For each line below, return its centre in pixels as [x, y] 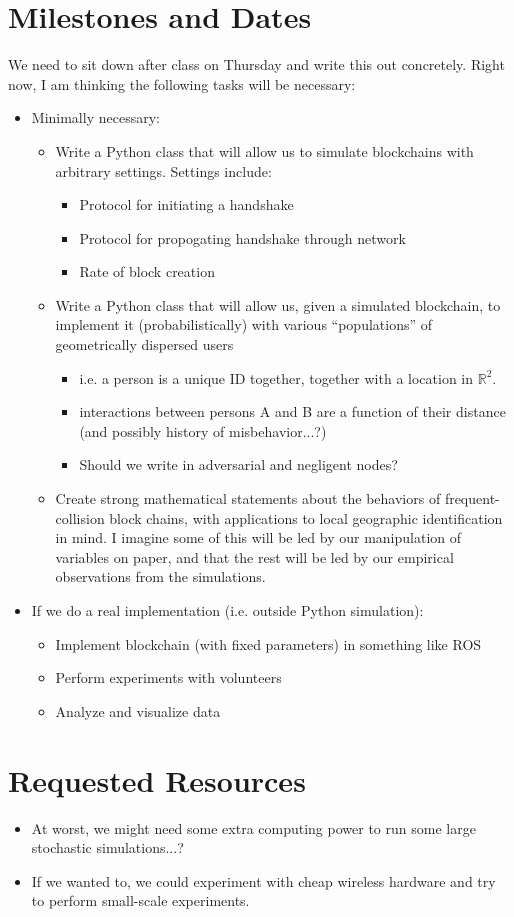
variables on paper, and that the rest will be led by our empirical [254, 556]
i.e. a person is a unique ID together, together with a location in [276, 377]
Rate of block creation [147, 271]
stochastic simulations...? [107, 847]
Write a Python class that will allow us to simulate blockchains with [264, 150]
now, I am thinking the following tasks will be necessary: [182, 83]
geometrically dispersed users [144, 344]
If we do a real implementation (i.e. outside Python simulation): [227, 610]
